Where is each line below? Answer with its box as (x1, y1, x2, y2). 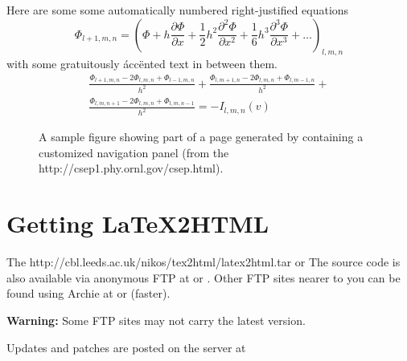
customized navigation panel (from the (39, 144, 229, 160)
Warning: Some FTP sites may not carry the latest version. (6, 311, 306, 328)
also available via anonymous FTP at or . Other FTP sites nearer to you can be (6, 269, 401, 286)
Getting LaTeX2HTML (6, 207, 269, 240)
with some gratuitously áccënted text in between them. (6, 55, 277, 72)
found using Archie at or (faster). (6, 285, 171, 302)
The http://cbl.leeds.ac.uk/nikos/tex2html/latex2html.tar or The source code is (6, 254, 401, 270)
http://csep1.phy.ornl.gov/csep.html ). (39, 160, 224, 176)
